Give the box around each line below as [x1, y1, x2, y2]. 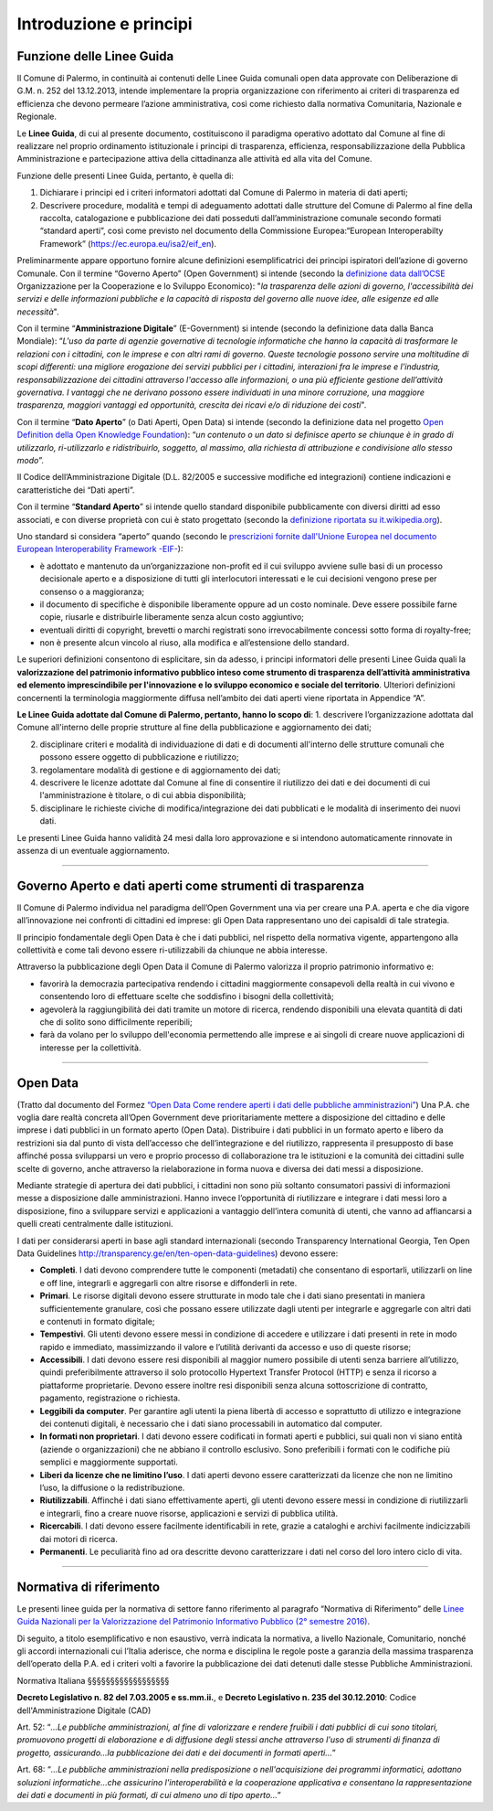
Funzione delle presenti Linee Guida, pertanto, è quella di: [16, 170, 235, 181]
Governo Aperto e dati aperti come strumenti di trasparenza [16, 878, 365, 893]
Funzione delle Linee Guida [16, 48, 174, 64]
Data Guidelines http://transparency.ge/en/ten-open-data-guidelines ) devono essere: [16, 1248, 339, 1259]
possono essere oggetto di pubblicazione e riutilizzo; [39, 751, 239, 762]
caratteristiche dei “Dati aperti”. [16, 485, 135, 495]
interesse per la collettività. [39, 1042, 142, 1053]
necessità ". [16, 306, 59, 317]
